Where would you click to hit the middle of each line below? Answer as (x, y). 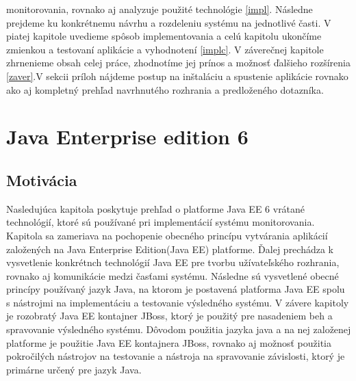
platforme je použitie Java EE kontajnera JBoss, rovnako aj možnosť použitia (169, 342)
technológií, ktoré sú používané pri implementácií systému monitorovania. (161, 222)
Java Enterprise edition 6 (127, 136)
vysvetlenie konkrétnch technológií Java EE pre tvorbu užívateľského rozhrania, (173, 262)
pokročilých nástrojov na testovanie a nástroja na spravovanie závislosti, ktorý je (176, 356)
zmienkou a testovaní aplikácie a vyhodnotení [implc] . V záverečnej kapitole (165, 49)
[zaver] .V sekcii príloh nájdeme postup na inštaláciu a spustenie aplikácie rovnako (177, 76)
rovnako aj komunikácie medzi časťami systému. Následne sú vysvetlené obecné (173, 275)
